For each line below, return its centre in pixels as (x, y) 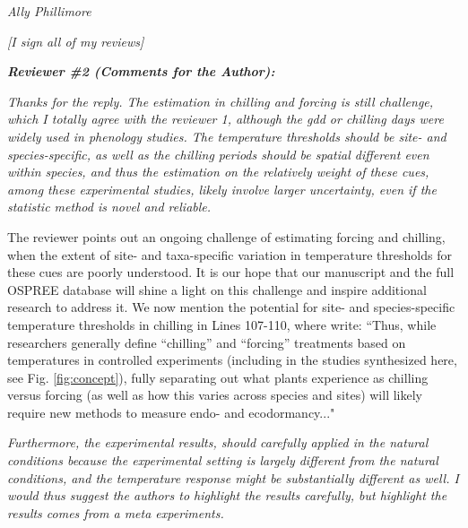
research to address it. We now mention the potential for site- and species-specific (231, 307)
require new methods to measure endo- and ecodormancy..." (171, 412)
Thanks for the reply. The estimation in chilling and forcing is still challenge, (221, 101)
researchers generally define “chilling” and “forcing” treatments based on (207, 342)
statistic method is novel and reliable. (109, 207)
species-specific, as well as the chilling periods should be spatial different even (218, 154)
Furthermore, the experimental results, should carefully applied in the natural (218, 442)
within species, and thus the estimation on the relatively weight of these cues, (218, 172)
